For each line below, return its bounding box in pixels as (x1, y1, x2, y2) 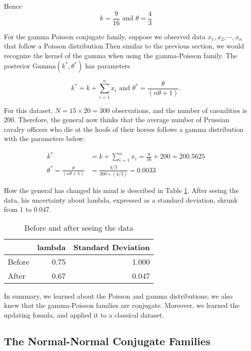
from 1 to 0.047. (4, 204, 51, 214)
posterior (4, 61, 31, 71)
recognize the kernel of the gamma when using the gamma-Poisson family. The (4, 50, 237, 60)
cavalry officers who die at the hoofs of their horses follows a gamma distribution (4, 124, 244, 134)
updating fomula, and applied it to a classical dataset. (4, 309, 164, 319)
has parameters (85, 61, 130, 71)
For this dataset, (4, 105, 53, 115)
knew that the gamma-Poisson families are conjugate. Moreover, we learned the (4, 300, 240, 310)
